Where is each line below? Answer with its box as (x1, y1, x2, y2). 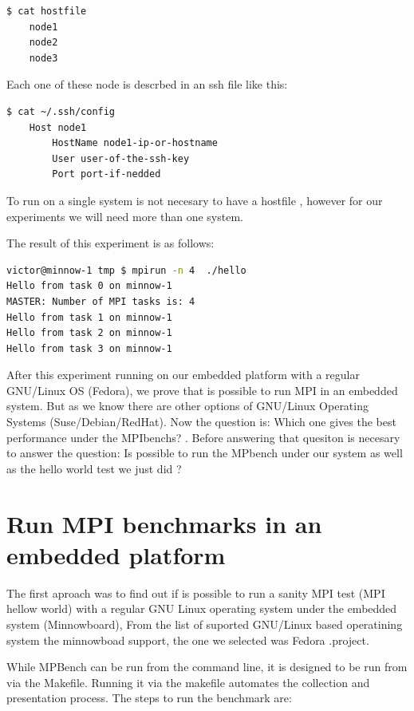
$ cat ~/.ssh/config (6, 105, 116, 117)
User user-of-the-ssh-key (52, 152, 190, 164)
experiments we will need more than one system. (6, 207, 243, 224)
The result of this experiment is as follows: (6, 235, 215, 251)
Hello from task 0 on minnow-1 (6, 280, 172, 292)
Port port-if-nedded (52, 168, 161, 180)
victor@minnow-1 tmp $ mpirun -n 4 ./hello (6, 264, 246, 276)
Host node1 (29, 121, 87, 133)
